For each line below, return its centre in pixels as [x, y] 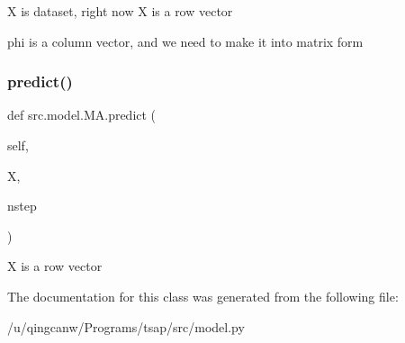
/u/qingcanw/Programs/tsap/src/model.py [126, 326]
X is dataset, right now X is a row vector [120, 11]
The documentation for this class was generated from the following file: [203, 296]
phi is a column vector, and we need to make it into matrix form [185, 41]
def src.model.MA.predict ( [82, 115]
